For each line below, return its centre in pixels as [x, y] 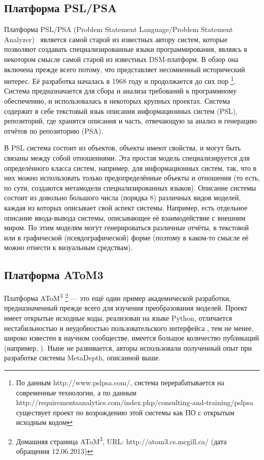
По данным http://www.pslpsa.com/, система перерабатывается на [120, 382]
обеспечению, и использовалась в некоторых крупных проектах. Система [117, 101]
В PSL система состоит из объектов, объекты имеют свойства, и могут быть [123, 148]
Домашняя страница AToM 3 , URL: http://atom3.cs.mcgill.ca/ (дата [121, 440]
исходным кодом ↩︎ [44, 422]
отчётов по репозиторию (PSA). [54, 130]
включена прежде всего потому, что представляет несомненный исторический [125, 69]
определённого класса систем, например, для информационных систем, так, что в [130, 167]
